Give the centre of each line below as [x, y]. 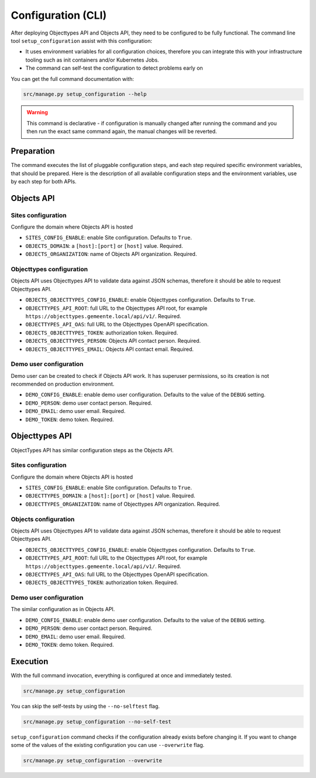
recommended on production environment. [63, 384]
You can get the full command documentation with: [72, 79]
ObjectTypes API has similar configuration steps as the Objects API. [92, 450]
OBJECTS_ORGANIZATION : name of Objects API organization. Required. [111, 254]
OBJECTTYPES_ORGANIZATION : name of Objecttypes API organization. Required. [123, 504]
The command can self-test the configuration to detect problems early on [114, 68]
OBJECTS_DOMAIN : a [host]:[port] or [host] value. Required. [104, 245]
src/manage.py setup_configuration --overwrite [92, 761]
